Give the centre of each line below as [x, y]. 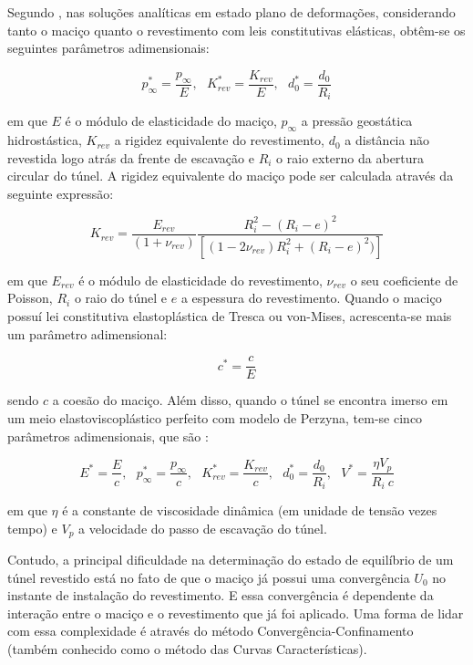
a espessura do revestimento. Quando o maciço [311, 298]
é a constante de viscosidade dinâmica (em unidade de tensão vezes [250, 510]
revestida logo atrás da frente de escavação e [131, 157]
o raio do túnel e [121, 298]
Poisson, [30, 298]
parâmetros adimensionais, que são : [108, 436]
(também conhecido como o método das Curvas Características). [187, 649]
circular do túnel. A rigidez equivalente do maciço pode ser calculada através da [231, 176]
